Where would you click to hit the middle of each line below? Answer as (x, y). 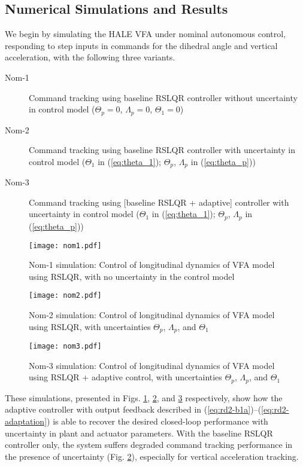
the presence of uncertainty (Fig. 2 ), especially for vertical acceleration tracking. (152, 456)
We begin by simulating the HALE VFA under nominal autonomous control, (146, 34)
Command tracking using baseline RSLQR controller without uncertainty (163, 97)
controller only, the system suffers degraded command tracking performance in (149, 445)
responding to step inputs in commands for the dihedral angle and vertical (141, 45)
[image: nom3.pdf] (65, 347)
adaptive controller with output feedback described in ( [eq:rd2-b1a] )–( (133, 409)
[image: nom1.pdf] (65, 245)
